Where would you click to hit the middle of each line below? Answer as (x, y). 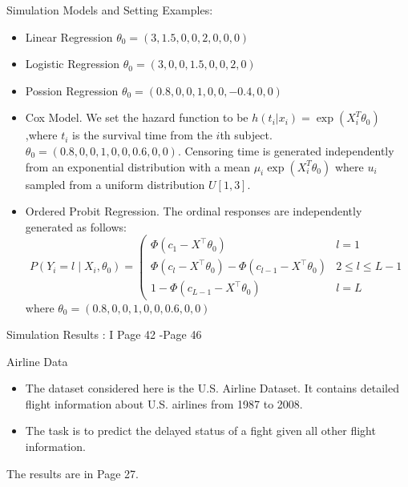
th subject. (246, 135)
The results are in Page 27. (73, 473)
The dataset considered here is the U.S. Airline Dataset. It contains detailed (212, 388)
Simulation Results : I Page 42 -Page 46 (104, 334)
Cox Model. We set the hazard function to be (137, 117)
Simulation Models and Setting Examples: (110, 10)
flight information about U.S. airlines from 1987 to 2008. (164, 403)
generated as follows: (76, 226)
